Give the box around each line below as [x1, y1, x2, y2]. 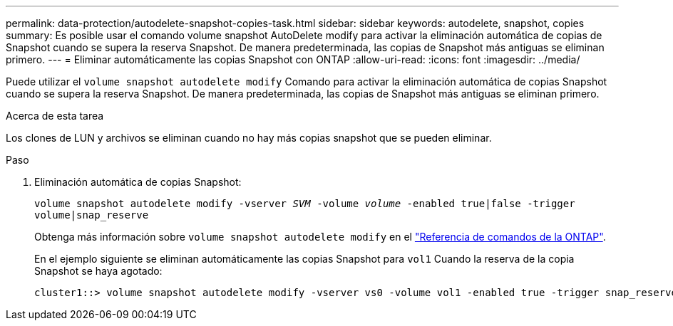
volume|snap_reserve [34, 209, 149, 221]
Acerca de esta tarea [6, 110, 104, 122]
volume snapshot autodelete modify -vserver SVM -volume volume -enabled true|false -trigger [34, 198, 575, 209]
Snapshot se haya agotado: [34, 265, 163, 277]
